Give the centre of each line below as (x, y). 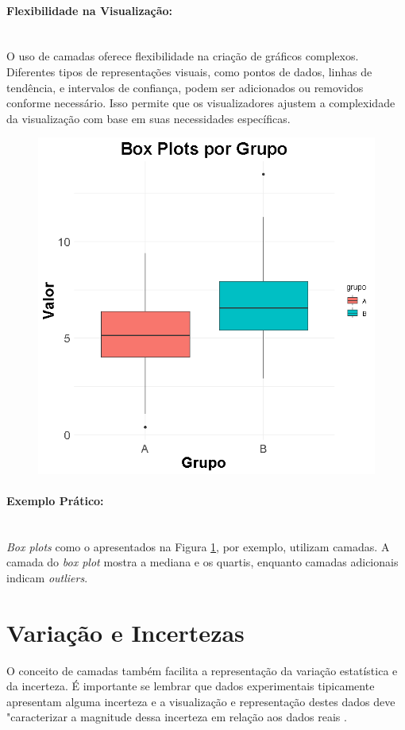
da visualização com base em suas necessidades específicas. (148, 118)
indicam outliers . (47, 577)
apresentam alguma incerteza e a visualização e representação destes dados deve (201, 701)
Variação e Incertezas (125, 632)
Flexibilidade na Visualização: (90, 10)
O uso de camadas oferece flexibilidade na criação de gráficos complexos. (183, 56)
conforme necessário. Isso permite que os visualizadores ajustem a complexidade (201, 103)
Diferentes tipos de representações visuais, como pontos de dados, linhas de (189, 71)
